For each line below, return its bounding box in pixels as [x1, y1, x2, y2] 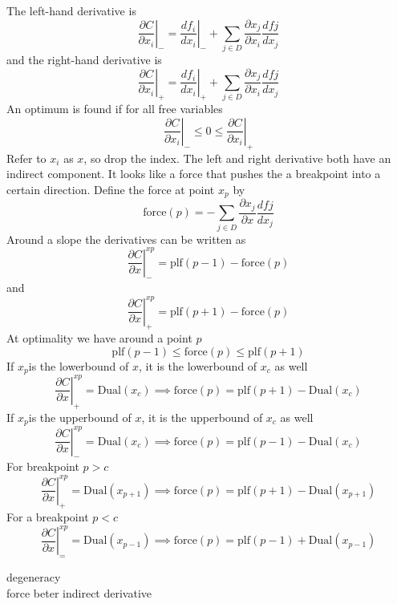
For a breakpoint [6, 509, 89, 525]
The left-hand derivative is [6, 2, 136, 18]
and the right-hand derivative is [6, 51, 162, 67]
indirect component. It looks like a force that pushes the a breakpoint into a [6, 165, 381, 182]
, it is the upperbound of [141, 408, 263, 425]
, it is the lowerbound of [138, 357, 257, 374]
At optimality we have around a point [6, 330, 192, 347]
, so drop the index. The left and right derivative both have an [83, 149, 391, 166]
